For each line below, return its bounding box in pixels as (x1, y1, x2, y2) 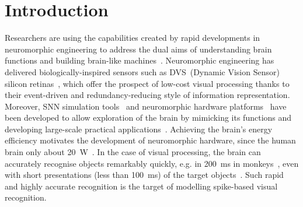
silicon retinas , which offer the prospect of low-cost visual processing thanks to (5, 77, 290, 89)
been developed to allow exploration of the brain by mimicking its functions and (5, 111, 292, 124)
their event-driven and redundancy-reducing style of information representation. (5, 89, 290, 101)
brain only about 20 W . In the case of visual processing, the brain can (5, 146, 261, 158)
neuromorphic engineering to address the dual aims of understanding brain (5, 43, 272, 55)
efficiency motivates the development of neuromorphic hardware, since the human (5, 134, 296, 146)
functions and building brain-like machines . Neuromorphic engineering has (5, 54, 274, 66)
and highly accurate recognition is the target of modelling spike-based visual (5, 180, 278, 192)
